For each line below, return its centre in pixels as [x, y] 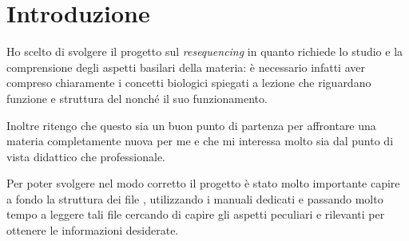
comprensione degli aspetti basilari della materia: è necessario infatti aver [186, 67]
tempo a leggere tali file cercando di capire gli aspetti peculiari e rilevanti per [196, 214]
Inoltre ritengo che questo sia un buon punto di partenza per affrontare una [191, 125]
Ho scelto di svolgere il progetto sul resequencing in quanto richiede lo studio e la [205, 51]
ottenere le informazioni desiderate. [93, 230]
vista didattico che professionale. [86, 156]
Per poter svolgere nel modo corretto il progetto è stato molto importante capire [203, 183]
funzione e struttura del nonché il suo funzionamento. [137, 98]
